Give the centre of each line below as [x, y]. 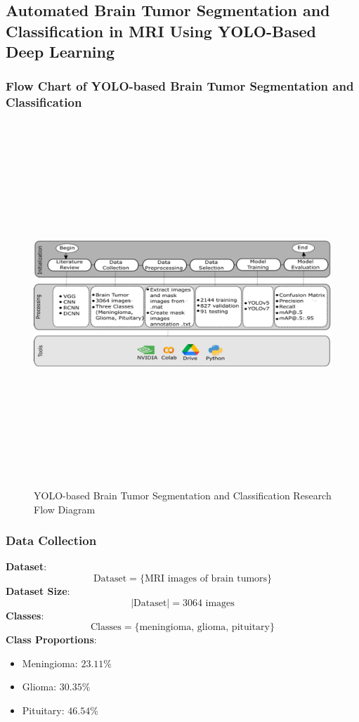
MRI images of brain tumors [206, 579]
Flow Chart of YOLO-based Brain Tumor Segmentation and [180, 86]
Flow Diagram [65, 509]
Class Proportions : [51, 639]
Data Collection [51, 540]
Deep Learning [60, 52]
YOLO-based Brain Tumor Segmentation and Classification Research [183, 495]
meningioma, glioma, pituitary [204, 628]
